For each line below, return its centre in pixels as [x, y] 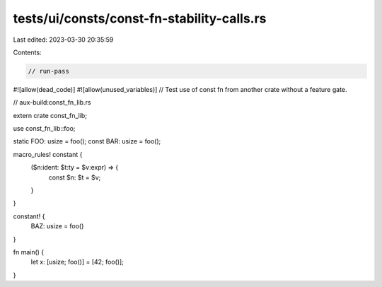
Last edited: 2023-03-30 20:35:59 [63, 40]
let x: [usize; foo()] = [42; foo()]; [77, 262]
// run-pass [49, 71]
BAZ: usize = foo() [57, 226]
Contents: [27, 52]
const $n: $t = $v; [75, 177]
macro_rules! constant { [48, 154]
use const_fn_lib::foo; [44, 129]
